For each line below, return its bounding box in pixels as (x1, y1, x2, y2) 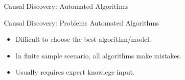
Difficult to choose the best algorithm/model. (15, 34, 151, 44)
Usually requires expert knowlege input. (15, 67, 135, 77)
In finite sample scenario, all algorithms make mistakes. (15, 50, 182, 60)
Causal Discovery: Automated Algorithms (4, 1, 129, 11)
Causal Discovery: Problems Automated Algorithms (4, 17, 159, 27)
